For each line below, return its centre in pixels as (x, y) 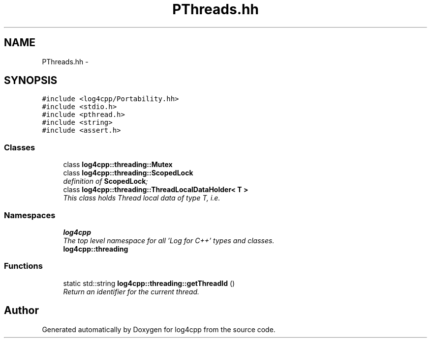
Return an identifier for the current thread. (131, 291)
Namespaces (30, 215)
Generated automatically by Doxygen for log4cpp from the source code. (159, 329)
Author (21, 311)
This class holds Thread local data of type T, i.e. (142, 198)
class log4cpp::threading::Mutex (118, 165)
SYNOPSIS (31, 81)
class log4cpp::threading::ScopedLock (128, 173)
